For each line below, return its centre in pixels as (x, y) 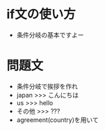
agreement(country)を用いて (57, 120)
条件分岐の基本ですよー (50, 35)
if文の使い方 (41, 14)
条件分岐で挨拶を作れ (47, 86)
